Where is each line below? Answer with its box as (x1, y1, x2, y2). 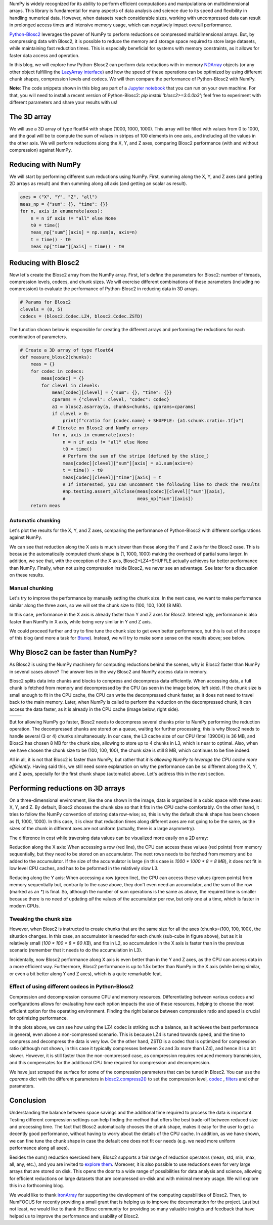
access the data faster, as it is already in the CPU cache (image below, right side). (9, 706, 179, 712)
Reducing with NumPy (9, 160, 81, 169)
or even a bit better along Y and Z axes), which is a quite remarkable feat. (9, 971, 162, 977)
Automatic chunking (9, 517, 61, 524)
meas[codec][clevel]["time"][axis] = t (62, 474, 162, 480)
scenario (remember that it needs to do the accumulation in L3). (9, 947, 143, 953)
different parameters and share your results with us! (9, 99, 118, 106)
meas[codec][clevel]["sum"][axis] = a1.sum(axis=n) (62, 460, 194, 466)
